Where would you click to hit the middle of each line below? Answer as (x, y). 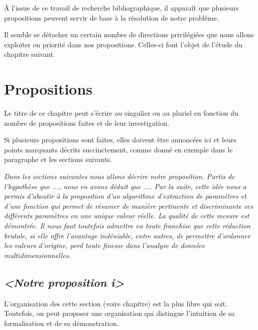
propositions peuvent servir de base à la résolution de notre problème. (111, 17)
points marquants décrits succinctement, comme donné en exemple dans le (118, 149)
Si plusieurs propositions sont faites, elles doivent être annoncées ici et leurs (120, 140)
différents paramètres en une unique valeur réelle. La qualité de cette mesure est (127, 216)
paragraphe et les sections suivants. (58, 159)
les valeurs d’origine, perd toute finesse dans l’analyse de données (104, 245)
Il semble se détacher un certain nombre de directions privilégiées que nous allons (129, 34)
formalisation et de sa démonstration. (61, 323)
